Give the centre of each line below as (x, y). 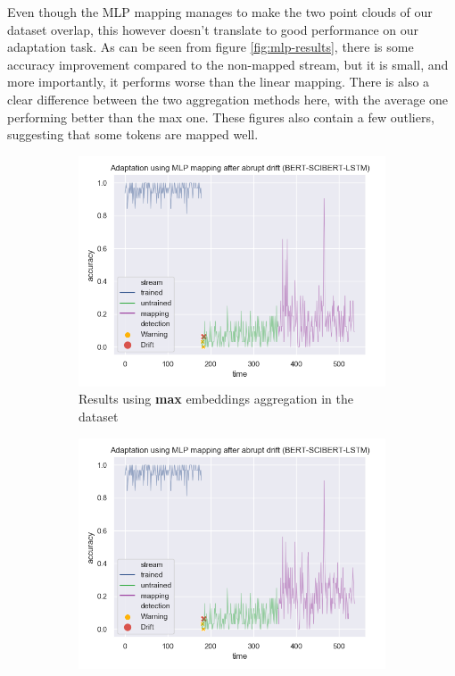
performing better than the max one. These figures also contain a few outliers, (221, 117)
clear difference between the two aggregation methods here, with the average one (228, 99)
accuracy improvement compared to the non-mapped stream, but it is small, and (228, 64)
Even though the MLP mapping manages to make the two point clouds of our (220, 12)
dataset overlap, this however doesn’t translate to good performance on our (213, 29)
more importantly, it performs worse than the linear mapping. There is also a (219, 82)
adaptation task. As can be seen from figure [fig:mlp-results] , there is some (211, 47)
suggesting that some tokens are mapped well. (133, 134)
